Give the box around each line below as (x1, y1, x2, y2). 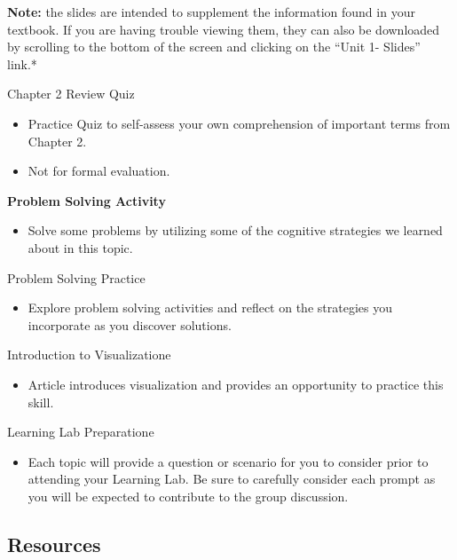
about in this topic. (28, 238, 133, 256)
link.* (7, 54, 37, 73)
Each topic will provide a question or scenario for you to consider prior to (28, 452, 429, 470)
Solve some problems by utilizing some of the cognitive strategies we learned (28, 221, 443, 240)
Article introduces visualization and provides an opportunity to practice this (28, 375, 444, 393)
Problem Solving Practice (7, 268, 146, 287)
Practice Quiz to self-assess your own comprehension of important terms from (28, 114, 451, 132)
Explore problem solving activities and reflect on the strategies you (28, 298, 392, 317)
